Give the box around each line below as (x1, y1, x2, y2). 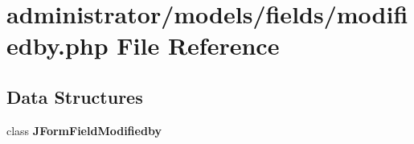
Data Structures (6, 84, 143, 109)
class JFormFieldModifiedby (6, 121, 162, 138)
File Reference (117, 29, 280, 62)
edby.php (6, 29, 109, 62)
